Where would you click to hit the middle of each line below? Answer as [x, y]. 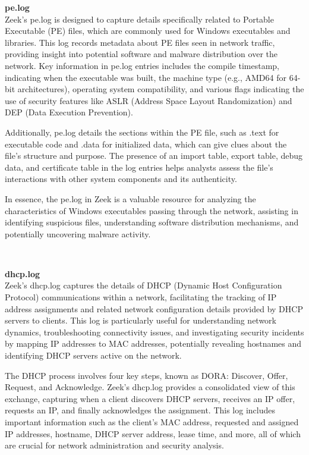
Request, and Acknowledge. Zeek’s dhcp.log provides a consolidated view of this [150, 387]
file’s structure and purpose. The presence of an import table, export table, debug [154, 156]
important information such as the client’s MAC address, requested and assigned [152, 422]
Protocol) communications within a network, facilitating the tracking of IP [141, 297]
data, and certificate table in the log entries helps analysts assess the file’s [139, 167]
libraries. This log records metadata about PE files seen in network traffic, [140, 42]
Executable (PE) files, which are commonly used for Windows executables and [148, 31]
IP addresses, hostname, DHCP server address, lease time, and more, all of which [153, 433]
